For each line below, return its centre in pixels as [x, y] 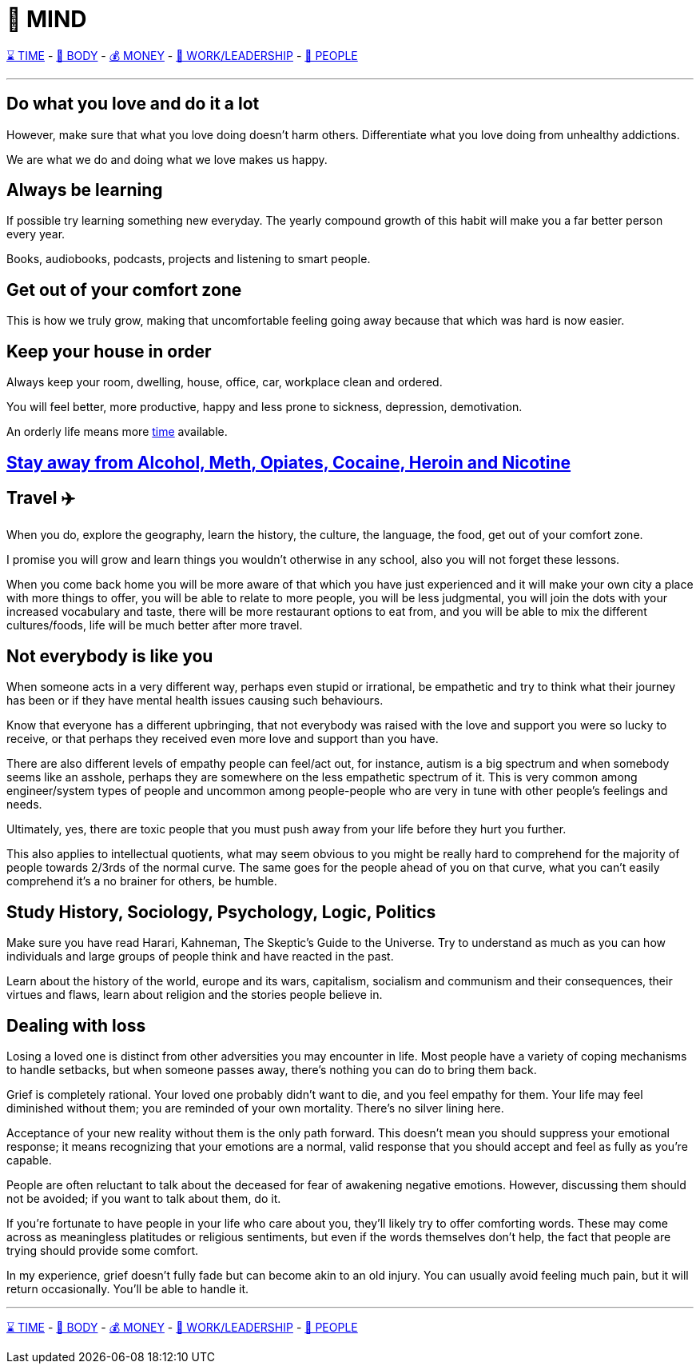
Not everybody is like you [110, 656]
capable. [29, 1160]
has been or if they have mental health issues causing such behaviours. [195, 701]
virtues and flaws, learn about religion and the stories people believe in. [195, 995]
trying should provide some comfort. [103, 1250]
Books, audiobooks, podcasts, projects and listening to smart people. [189, 259]
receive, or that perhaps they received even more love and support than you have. [223, 739]
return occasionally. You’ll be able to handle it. [128, 1288]
